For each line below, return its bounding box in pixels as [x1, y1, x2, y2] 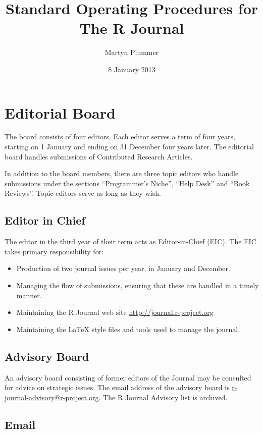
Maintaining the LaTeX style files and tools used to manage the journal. [16, 323, 240, 334]
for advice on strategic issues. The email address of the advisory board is [5, 382, 230, 393]
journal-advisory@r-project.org [5, 392, 99, 402]
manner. [16, 290, 42, 300]
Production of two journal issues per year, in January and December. [16, 263, 230, 274]
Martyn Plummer [104, 47, 159, 58]
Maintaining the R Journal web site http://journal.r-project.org [16, 307, 214, 317]
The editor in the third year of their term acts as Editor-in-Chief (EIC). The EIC [5, 236, 256, 247]
